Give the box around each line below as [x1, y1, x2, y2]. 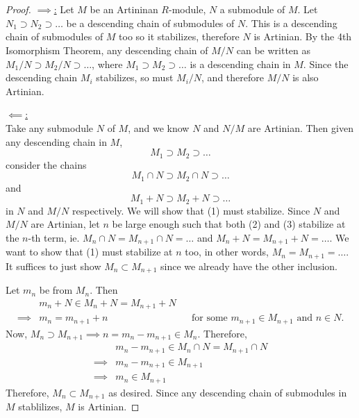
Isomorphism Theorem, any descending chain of [6, 42, 208, 57]
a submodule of [219, 2, 285, 17]
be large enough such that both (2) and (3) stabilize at [112, 217, 346, 231]
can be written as [236, 42, 311, 57]
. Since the [303, 56, 349, 71]
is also [292, 70, 319, 85]
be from [39, 283, 73, 297]
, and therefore [201, 70, 264, 85]
